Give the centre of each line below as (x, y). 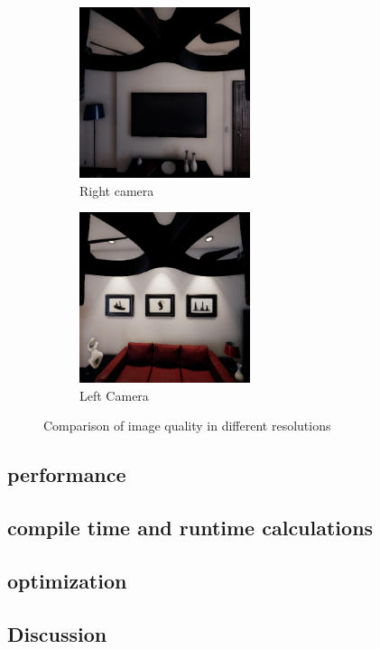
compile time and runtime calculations (190, 528)
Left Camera (114, 395)
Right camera (117, 190)
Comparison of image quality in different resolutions (187, 426)
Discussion (57, 633)
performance (67, 474)
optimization (67, 580)
